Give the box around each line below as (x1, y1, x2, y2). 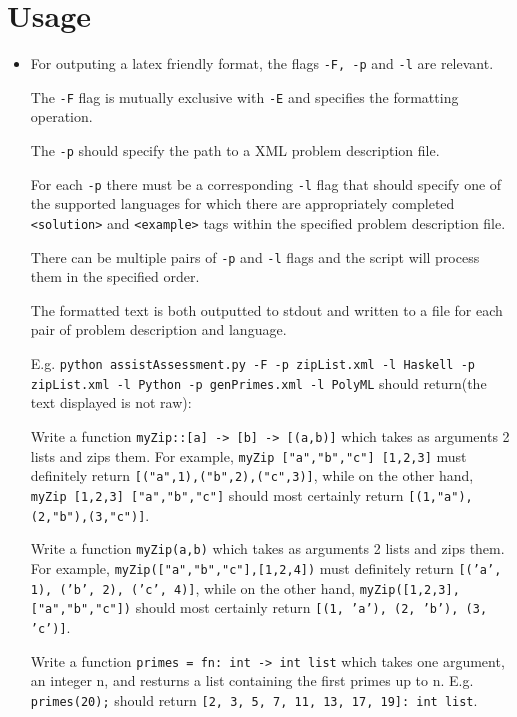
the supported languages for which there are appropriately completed (30, 193, 455, 214)
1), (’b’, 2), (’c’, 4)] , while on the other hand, (30, 577, 355, 598)
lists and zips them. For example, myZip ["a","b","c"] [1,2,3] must (30, 445, 467, 466)
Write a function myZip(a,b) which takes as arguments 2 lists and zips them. (30, 538, 505, 559)
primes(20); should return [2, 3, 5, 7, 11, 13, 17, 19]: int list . (30, 689, 478, 710)
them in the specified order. (30, 266, 200, 287)
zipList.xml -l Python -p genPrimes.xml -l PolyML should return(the (30, 372, 487, 393)
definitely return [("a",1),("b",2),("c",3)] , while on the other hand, (30, 465, 474, 486)
